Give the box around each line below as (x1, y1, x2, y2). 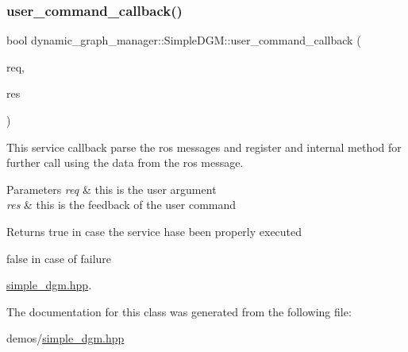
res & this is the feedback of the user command (6, 196, 237, 213)
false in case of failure (6, 249, 112, 266)
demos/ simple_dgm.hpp (6, 330, 125, 346)
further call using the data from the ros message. (6, 154, 244, 171)
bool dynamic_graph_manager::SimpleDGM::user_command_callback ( (6, 32, 361, 48)
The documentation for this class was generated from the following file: (6, 303, 352, 319)
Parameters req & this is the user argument (6, 180, 217, 197)
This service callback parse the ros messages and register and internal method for (6, 138, 402, 155)
